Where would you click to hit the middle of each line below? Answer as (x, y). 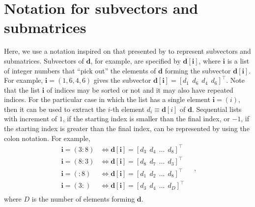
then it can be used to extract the (55, 109)
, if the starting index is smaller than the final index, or (146, 119)
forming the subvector (198, 70)
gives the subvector (122, 80)
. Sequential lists (217, 109)
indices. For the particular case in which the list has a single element (107, 99)
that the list (22, 89)
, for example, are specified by (136, 60)
